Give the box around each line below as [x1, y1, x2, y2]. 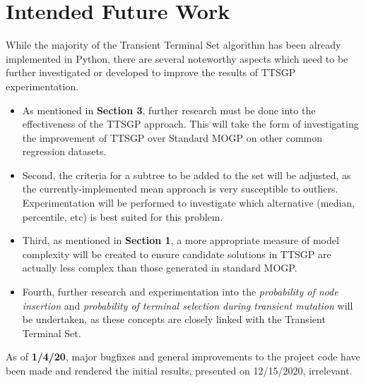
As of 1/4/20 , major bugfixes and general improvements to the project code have [6, 349, 360, 364]
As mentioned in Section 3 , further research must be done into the [22, 102, 316, 117]
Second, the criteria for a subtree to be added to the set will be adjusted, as [22, 167, 351, 182]
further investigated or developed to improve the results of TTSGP [6, 65, 296, 80]
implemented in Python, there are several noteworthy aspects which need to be [6, 51, 348, 66]
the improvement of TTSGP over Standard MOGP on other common [22, 130, 323, 145]
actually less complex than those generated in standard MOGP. [22, 260, 297, 275]
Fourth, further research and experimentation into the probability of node [22, 284, 338, 299]
